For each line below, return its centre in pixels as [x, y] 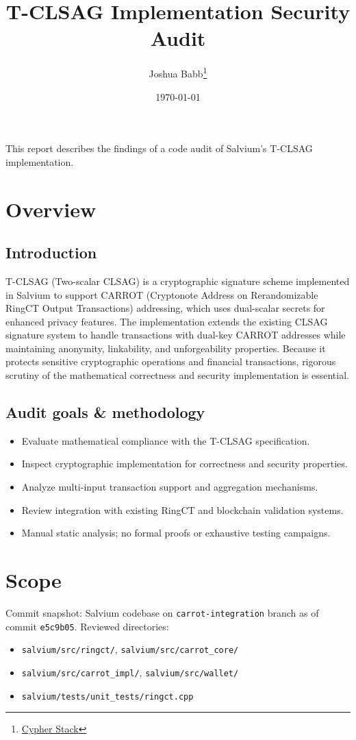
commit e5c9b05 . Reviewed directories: [87, 626]
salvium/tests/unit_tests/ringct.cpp [107, 696]
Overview [51, 209]
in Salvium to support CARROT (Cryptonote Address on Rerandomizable [162, 294]
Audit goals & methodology [105, 412]
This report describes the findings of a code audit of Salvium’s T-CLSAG [159, 148]
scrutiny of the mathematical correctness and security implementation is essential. [177, 375]
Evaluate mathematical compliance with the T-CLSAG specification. [166, 440]
